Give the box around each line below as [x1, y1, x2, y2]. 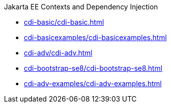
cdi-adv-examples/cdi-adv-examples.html [24, 79, 162, 88]
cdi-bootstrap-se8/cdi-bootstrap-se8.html [24, 64, 163, 72]
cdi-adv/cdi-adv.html [24, 49, 92, 57]
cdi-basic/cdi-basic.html [24, 18, 104, 26]
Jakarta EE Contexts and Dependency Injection [4, 2, 158, 11]
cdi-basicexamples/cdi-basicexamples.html [24, 33, 167, 42]
